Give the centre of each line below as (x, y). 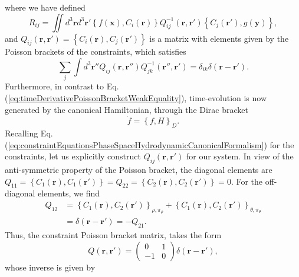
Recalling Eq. (29, 133)
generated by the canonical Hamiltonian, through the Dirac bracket (126, 109)
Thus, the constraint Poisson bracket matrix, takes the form (113, 235)
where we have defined (45, 7)
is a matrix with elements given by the (219, 38)
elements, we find (69, 193)
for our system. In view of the (240, 156)
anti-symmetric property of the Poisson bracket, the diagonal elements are (139, 170)
